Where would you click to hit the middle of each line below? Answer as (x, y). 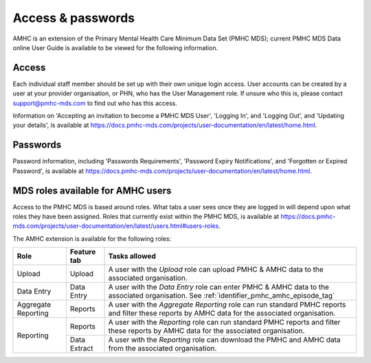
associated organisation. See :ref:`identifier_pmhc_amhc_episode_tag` (222, 296)
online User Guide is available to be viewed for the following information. (115, 47)
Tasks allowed (132, 256)
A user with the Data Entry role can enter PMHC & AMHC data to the (219, 287)
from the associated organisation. (162, 349)
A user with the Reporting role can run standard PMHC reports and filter (224, 323)
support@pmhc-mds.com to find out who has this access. (95, 103)
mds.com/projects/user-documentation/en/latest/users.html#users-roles (116, 226)
